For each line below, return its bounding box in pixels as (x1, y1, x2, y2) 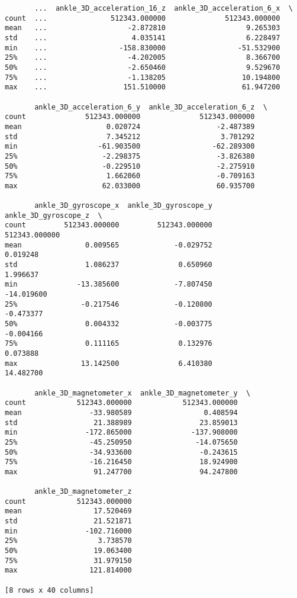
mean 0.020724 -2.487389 (5, 122, 255, 131)
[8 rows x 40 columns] (5, 586, 94, 594)
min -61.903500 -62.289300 (5, 142, 255, 151)
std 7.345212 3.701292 (5, 132, 255, 141)
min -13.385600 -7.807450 (5, 280, 212, 289)
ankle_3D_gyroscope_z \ (5, 211, 102, 220)
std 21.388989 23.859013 (5, 418, 238, 427)
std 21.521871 (5, 517, 132, 526)
